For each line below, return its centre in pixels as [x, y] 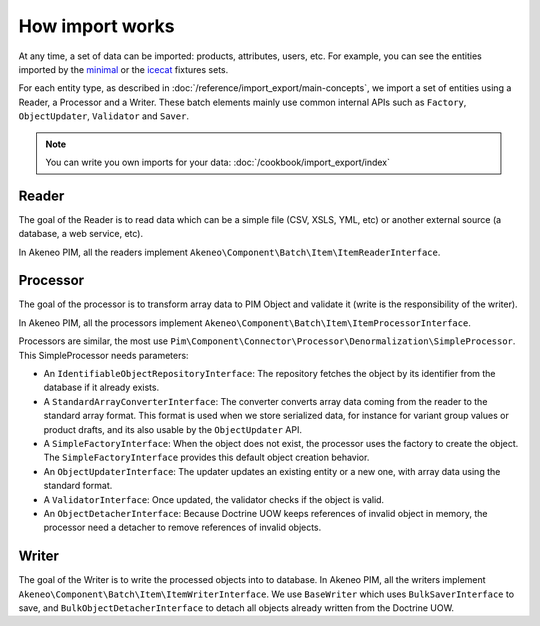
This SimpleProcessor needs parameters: [103, 355]
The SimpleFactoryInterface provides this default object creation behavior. [206, 457]
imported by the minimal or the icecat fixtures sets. [123, 69]
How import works [96, 26]
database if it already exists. [101, 387]
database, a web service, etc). [81, 234]
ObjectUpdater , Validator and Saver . [104, 116]
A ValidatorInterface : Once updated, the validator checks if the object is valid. [214, 499]
